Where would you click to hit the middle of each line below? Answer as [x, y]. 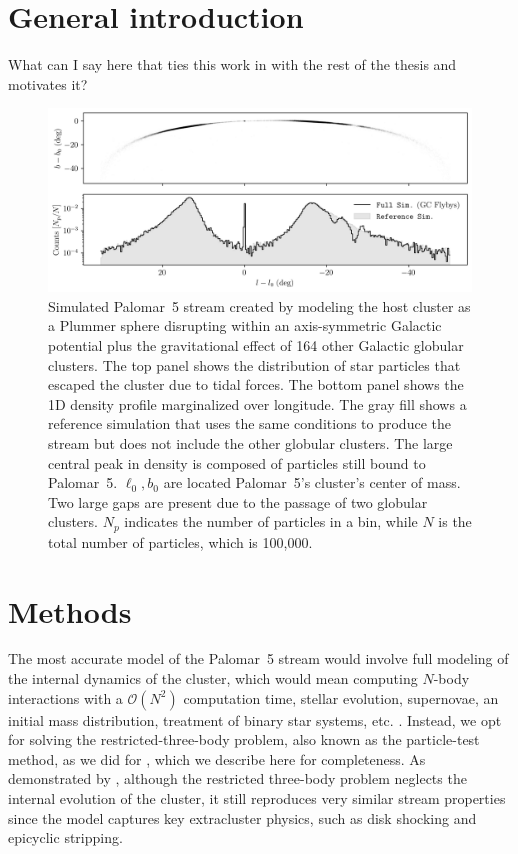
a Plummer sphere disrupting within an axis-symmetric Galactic [245, 325]
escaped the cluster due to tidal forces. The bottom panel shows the [256, 384]
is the [455, 521]
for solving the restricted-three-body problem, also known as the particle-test [244, 739]
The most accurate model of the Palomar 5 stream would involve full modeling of [258, 658]
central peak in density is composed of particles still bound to [237, 462]
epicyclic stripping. [65, 837]
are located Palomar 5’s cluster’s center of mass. [312, 482]
